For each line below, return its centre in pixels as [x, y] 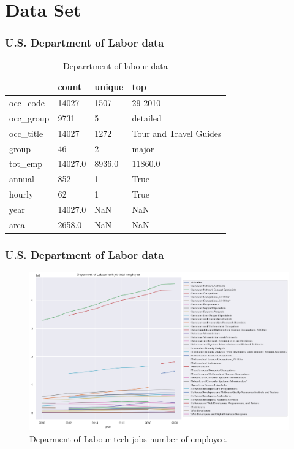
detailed [147, 117]
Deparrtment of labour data [115, 65]
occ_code [27, 103]
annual [22, 179]
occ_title [26, 133]
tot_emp [26, 163]
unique [109, 87]
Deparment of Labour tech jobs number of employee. [128, 439]
